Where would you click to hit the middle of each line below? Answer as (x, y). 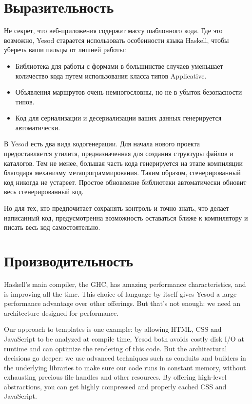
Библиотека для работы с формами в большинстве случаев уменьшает (119, 66)
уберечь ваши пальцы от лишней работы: (65, 50)
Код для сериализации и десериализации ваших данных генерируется (118, 118)
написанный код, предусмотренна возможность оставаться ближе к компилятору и (126, 217)
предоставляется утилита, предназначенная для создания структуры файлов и (119, 153)
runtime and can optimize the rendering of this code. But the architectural (116, 348)
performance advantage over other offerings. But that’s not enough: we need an (122, 303)
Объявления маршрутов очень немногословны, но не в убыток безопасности (129, 92)
